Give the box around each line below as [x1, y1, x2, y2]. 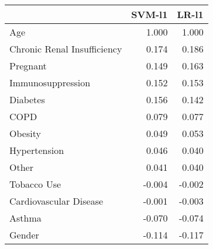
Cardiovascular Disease [9, 194, 104, 208]
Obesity [9, 127, 41, 140]
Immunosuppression [9, 76, 91, 89]
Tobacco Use [9, 177, 61, 191]
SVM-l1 [131, 8, 168, 21]
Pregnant [9, 59, 47, 72]
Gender [9, 228, 39, 241]
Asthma [9, 211, 42, 225]
